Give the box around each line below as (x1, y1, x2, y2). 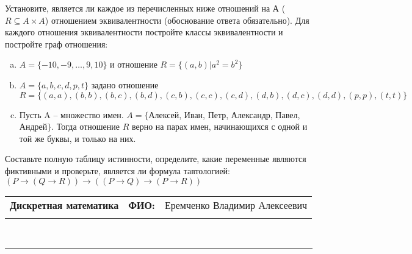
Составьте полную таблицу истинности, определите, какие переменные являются (5, 152, 306, 165)
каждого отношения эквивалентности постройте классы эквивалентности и (5, 26, 283, 38)
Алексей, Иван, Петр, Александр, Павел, (148, 108, 300, 121)
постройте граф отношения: (5, 37, 108, 50)
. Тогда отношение (51, 120, 120, 133)
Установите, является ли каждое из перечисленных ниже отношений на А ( (5, 2, 286, 14)
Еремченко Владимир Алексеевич (164, 197, 308, 212)
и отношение (110, 58, 157, 71)
